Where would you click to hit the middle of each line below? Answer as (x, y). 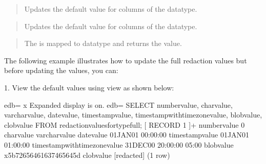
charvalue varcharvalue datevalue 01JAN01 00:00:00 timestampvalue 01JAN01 (127, 135)
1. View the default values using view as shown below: (89, 87)
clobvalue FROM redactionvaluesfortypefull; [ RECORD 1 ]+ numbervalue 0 (125, 124)
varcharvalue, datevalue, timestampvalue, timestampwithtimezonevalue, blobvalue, (133, 115)
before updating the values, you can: (61, 70)
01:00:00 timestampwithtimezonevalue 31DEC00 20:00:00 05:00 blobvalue (119, 144)
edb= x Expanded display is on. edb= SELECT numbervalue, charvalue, (118, 104)
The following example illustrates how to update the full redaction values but (126, 60)
